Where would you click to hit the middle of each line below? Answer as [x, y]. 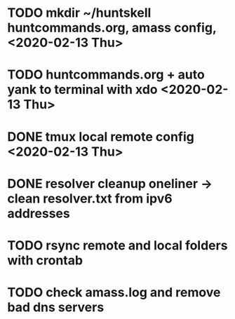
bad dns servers [56, 307]
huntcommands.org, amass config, [112, 28]
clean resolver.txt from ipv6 [90, 198]
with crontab [45, 260]
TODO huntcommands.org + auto [106, 75]
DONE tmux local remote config [101, 136]
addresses [39, 213]
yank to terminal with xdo [82, 90]
